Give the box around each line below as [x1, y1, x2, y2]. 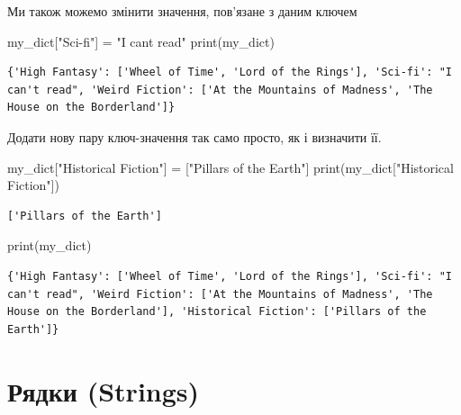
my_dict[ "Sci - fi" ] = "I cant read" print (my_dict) [7, 32, 275, 50]
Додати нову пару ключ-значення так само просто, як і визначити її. [7, 127, 382, 146]
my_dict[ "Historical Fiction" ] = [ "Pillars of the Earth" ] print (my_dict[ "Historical [7, 158, 454, 176]
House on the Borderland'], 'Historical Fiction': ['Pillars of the [7, 305, 427, 319]
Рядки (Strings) [7, 372, 200, 409]
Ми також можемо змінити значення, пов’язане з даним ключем [7, 2, 357, 20]
